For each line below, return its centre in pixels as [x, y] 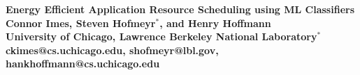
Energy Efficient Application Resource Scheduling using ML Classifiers [180, 9]
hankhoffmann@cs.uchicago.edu [83, 64]
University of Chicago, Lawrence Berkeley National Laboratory [161, 36]
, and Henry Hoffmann [215, 23]
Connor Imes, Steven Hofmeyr [81, 23]
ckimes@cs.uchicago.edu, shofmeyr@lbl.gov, [112, 50]
